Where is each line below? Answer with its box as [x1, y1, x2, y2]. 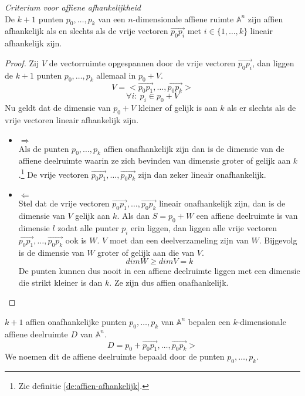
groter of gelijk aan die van [97, 246, 195, 258]
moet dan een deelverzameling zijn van [109, 233, 249, 246]
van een [98, 12, 126, 25]
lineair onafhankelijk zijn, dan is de [159, 197, 286, 209]
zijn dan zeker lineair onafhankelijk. [138, 168, 266, 180]
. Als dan [117, 209, 150, 222]
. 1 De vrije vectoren [18, 166, 89, 180]
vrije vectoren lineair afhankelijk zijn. [5, 113, 139, 126]
